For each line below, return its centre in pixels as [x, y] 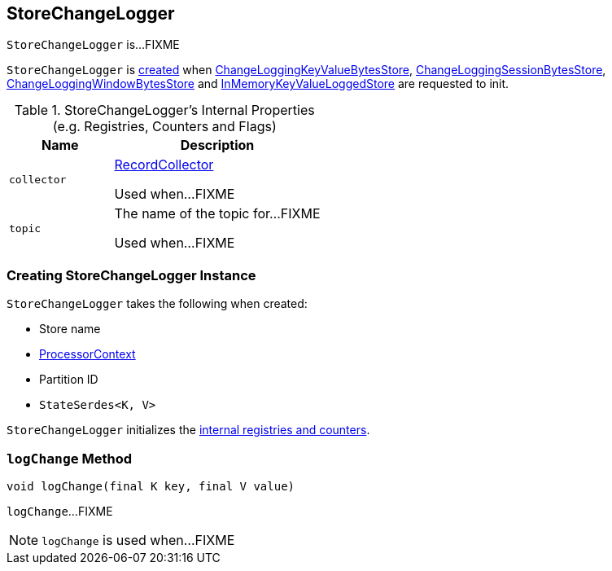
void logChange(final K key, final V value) [151, 486]
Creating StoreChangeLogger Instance [131, 275]
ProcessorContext [87, 354]
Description [217, 145]
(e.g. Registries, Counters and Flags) [164, 127]
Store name [70, 329]
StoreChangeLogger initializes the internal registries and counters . [188, 430]
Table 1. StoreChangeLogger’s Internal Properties [164, 110]
